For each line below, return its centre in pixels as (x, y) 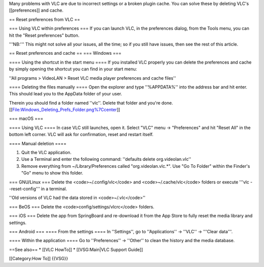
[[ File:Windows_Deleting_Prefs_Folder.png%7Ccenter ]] (65, 110)
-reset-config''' (24, 189)
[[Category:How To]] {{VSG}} (39, 259)
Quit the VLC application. (46, 153)
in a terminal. (54, 189)
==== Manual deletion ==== (38, 143)
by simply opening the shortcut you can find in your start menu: (73, 69)
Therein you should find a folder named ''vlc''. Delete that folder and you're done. (91, 103)
